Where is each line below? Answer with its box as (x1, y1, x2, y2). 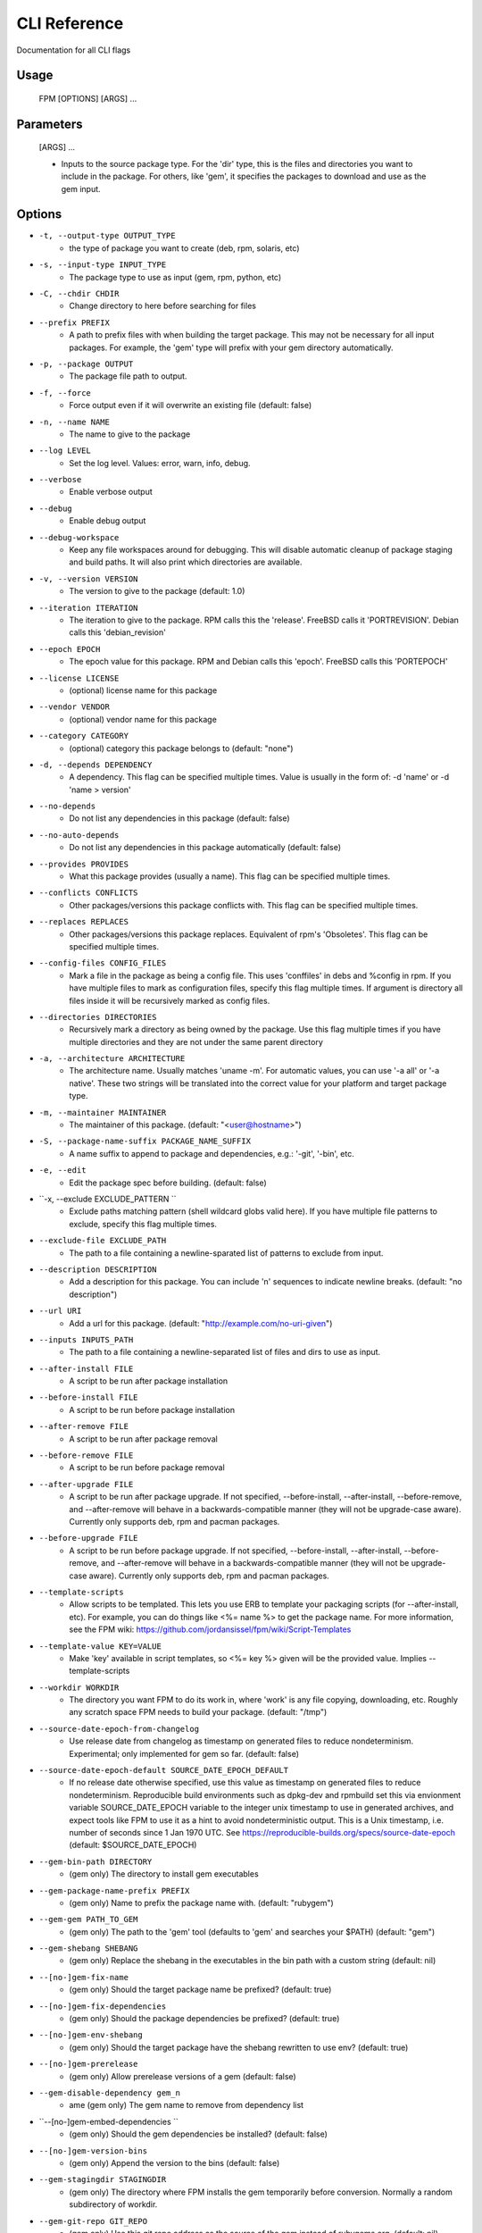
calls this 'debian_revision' (69, 627, 167, 638)
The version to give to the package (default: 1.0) (69, 586, 245, 597)
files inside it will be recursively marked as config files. (69, 995, 270, 1006)
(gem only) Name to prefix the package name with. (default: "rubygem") (69, 1897, 334, 1908)
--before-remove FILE (38, 1451, 134, 1460)
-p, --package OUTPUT (38, 358, 134, 369)
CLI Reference (16, 13, 124, 33)
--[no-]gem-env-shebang (38, 2030, 143, 2040)
